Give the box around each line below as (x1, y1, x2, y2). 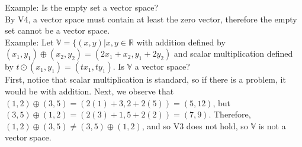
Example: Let (5, 35, 54, 48)
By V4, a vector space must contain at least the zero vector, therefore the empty (5, 12, 297, 25)
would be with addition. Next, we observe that (5, 84, 174, 97)
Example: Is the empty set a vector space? (5, 1, 159, 13)
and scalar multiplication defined (174, 47, 293, 60)
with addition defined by (136, 35, 226, 48)
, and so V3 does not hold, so (142, 119, 248, 132)
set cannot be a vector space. (5, 24, 110, 37)
